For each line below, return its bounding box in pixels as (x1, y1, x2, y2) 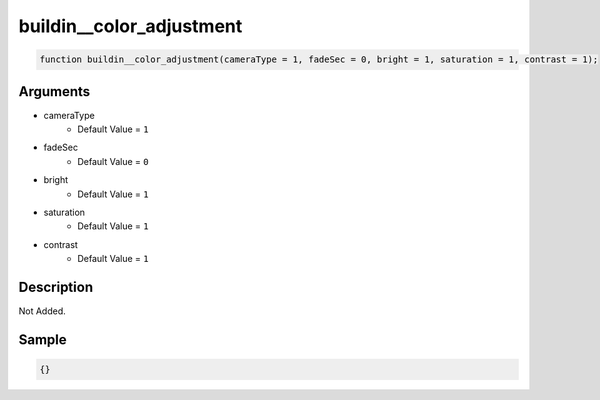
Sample (18, 331, 67, 348)
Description (18, 278, 94, 295)
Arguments (18, 83, 91, 100)
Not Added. (18, 305, 67, 317)
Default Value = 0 (77, 155, 149, 167)
